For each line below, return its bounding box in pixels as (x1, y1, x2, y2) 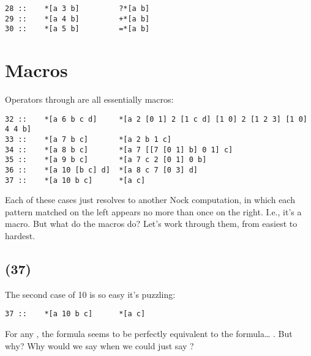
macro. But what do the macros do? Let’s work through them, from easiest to (5, 217, 298, 230)
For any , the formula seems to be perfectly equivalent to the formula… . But (5, 327, 293, 340)
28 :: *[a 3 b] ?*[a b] (5, 4, 150, 13)
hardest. (5, 229, 36, 242)
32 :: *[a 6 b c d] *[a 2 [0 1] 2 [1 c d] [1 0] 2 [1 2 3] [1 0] (5, 114, 307, 124)
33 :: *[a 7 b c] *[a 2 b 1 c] (5, 135, 172, 144)
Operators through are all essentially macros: (5, 93, 174, 106)
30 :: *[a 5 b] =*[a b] (5, 24, 150, 34)
